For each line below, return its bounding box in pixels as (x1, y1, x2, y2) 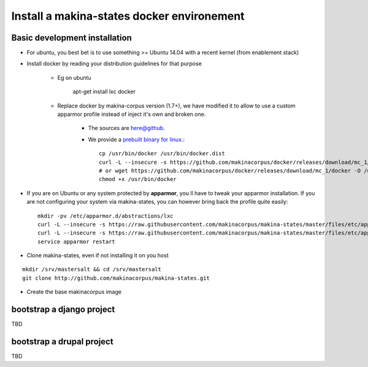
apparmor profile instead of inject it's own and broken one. (57, 110, 206, 118)
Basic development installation (11, 33, 132, 43)
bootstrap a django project (11, 304, 115, 315)
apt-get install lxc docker (72, 88, 136, 95)
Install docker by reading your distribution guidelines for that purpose (26, 60, 202, 68)
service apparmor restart (37, 238, 116, 245)
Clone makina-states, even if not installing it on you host (26, 252, 169, 259)
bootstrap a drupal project (11, 336, 113, 347)
